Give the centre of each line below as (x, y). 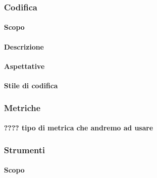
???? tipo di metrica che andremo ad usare (78, 128)
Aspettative (24, 66)
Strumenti (25, 149)
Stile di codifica (31, 85)
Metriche (22, 107)
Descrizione (24, 46)
